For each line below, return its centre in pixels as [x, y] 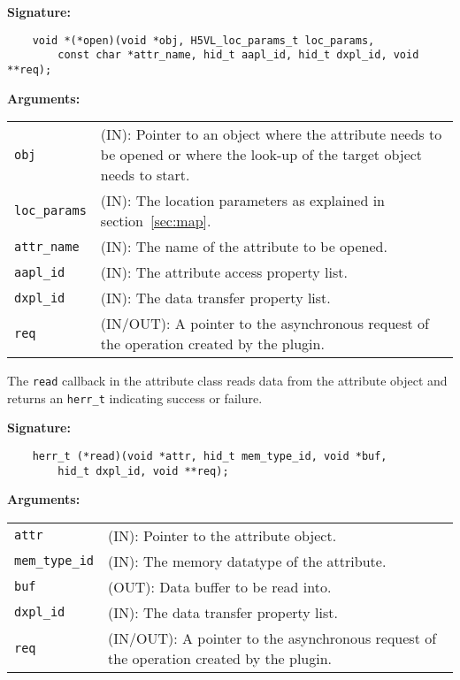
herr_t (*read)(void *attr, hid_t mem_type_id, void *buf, [210, 457]
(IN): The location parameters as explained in [242, 201]
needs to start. [145, 175]
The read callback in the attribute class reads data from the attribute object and [227, 381]
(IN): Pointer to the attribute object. [222, 535]
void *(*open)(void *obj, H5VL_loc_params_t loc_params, [203, 40]
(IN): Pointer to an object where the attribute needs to [271, 134]
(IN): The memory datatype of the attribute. [247, 561]
